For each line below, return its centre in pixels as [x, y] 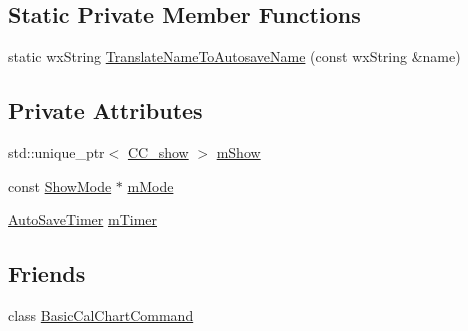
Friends [47, 273]
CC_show [158, 152]
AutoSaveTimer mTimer [83, 219]
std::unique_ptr [56, 152]
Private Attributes [105, 110]
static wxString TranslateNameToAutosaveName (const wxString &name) [234, 56]
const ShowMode [60, 185]
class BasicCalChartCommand [101, 314]
